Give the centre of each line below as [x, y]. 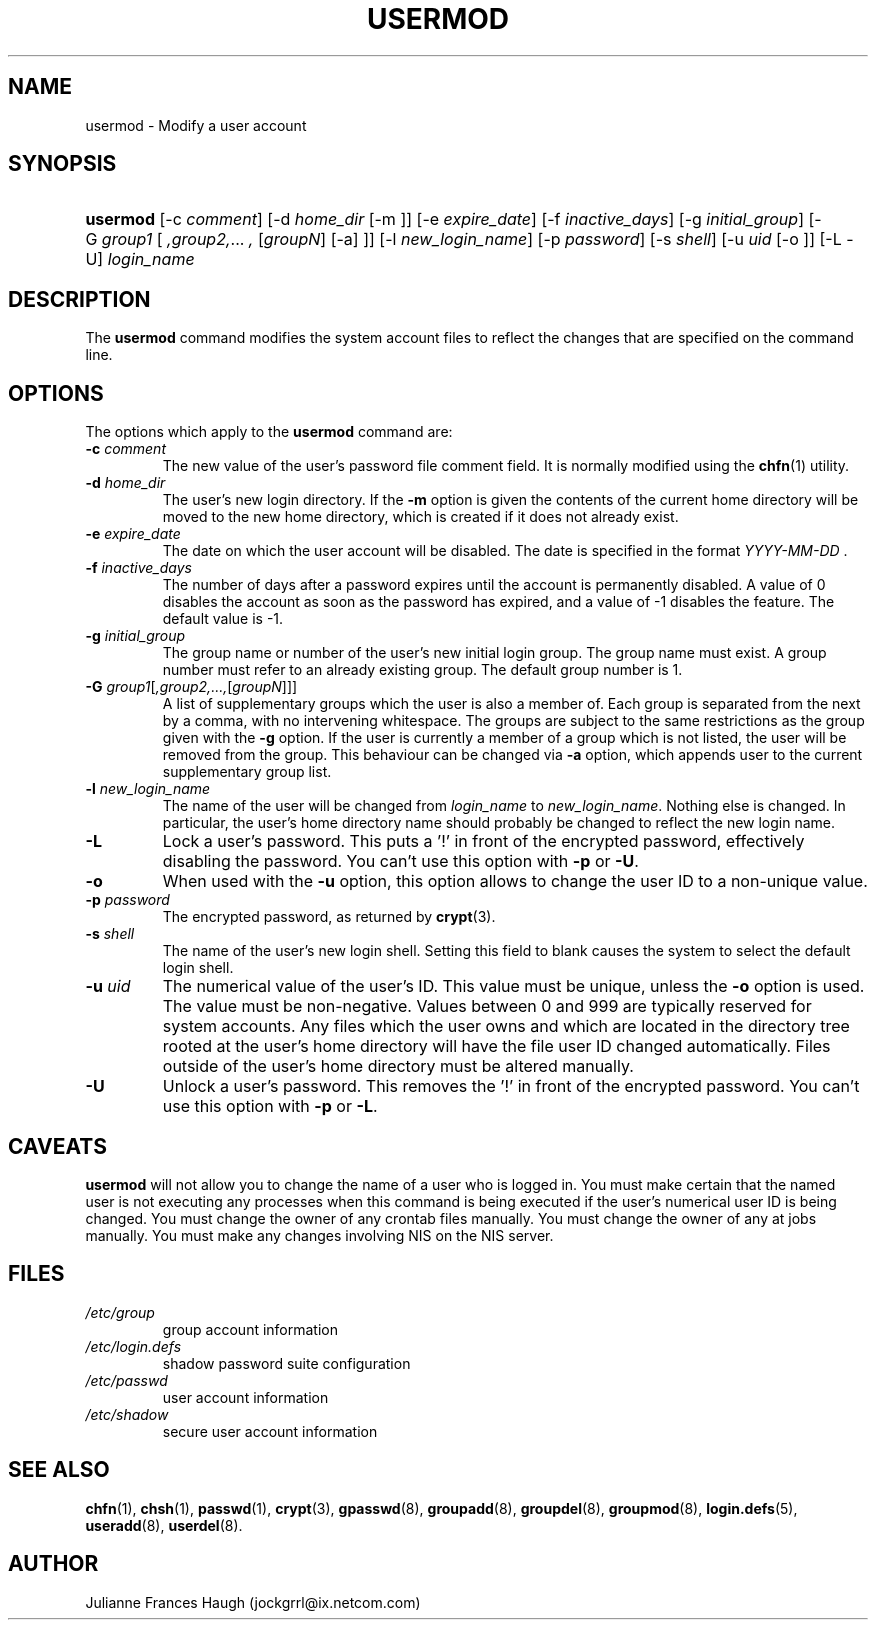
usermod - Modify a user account [196, 125]
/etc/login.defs [133, 1346]
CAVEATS [57, 1146]
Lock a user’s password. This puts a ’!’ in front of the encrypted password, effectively [483, 841]
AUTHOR [53, 1564]
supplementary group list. [247, 772]
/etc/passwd [126, 1380]
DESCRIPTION [79, 299]
